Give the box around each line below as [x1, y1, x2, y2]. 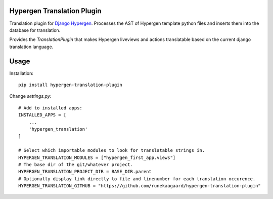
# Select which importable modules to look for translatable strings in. [18, 147, 205, 153]
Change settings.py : [9, 93, 52, 99]
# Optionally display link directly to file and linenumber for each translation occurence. [18, 176, 256, 182]
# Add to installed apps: [18, 105, 83, 111]
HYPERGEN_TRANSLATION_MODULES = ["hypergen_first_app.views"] [18, 154, 176, 161]
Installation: [9, 70, 34, 76]
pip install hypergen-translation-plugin [18, 82, 122, 88]
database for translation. [9, 27, 61, 33]
